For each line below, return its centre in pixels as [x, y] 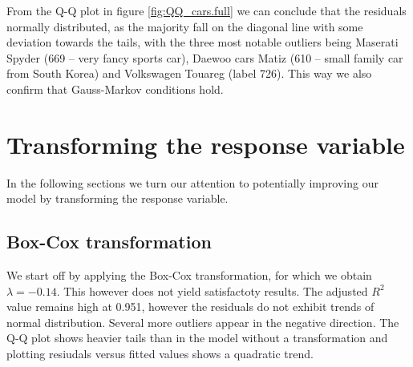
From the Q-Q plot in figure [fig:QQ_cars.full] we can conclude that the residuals [206, 10]
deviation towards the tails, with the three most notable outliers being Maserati [202, 42]
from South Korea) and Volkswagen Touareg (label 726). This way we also [189, 73]
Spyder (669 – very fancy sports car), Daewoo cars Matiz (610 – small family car [205, 57]
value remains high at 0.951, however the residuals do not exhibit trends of [190, 307]
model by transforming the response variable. [117, 198]
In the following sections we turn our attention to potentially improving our [192, 182]
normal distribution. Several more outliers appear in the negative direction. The [203, 322]
